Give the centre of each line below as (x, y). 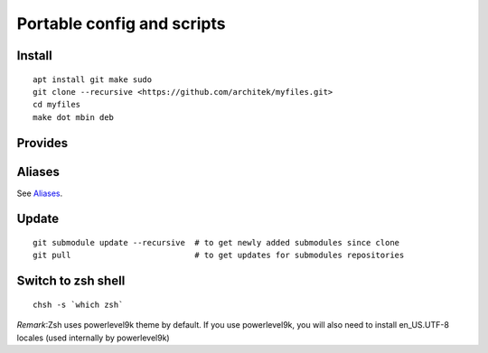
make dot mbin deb (74, 117)
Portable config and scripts (121, 23)
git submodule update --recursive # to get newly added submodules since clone (216, 243)
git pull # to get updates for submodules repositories (219, 255)
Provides (42, 143)
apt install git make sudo (93, 79)
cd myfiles (57, 105)
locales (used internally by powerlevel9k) (94, 338)
